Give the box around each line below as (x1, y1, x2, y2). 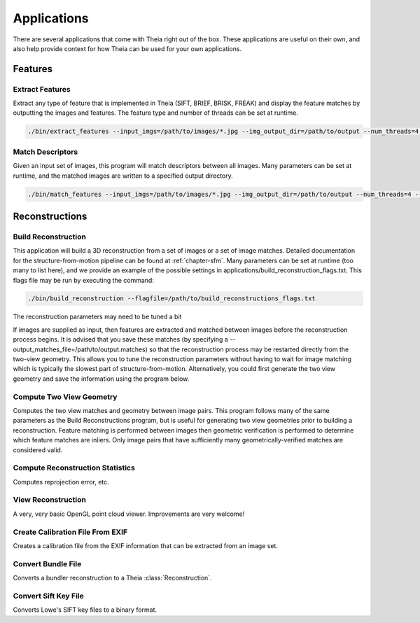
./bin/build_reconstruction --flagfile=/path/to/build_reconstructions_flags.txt (27, 295, 316, 302)
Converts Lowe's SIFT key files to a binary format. (13, 605, 157, 614)
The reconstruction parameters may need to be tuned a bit (13, 312, 182, 321)
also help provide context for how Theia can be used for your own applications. (13, 44, 241, 52)
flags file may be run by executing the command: (13, 276, 154, 284)
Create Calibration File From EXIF (13, 527, 128, 537)
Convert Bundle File (13, 559, 82, 568)
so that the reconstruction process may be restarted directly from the (149, 345, 349, 353)
